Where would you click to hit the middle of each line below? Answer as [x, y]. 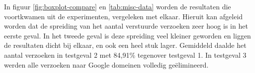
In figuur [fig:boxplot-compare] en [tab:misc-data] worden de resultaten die [118, 6]
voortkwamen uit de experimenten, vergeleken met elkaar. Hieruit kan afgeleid [124, 16]
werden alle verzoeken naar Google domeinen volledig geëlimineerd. [106, 64]
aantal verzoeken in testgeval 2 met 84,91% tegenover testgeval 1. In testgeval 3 [125, 55]
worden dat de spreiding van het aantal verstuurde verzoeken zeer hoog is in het [126, 26]
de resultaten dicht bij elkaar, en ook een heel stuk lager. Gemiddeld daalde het [125, 45]
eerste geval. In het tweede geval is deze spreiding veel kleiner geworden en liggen [127, 35]
